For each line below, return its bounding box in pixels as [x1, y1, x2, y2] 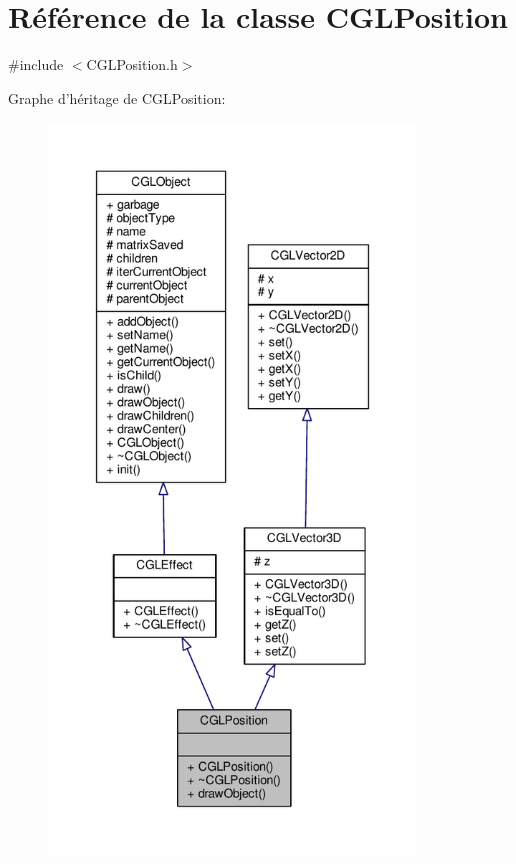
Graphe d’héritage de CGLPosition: [8, 87, 226, 108]
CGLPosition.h [86, 54, 178, 75]
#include [8, 54, 64, 75]
